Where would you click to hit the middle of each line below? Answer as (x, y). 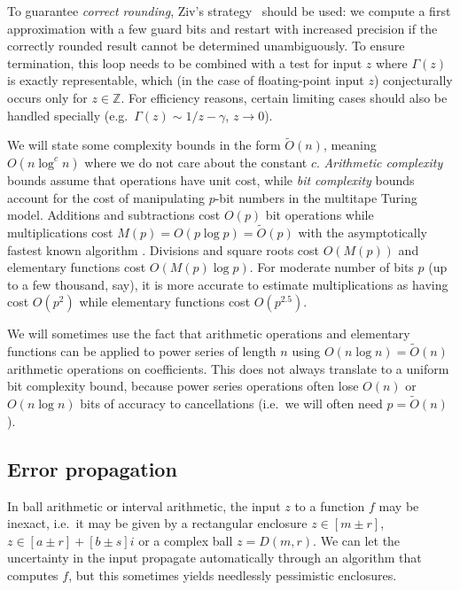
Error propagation (92, 468)
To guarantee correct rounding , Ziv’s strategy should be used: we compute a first (229, 11)
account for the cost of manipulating (106, 197)
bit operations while (320, 215)
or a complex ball (186, 540)
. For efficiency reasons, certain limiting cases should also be (284, 97)
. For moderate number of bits (331, 267)
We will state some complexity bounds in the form (144, 145)
